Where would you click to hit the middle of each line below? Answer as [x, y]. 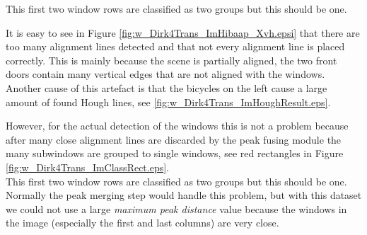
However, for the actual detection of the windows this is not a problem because [177, 126]
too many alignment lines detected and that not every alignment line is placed [175, 46]
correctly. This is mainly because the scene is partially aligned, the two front [171, 60]
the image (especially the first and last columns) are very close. [142, 223]
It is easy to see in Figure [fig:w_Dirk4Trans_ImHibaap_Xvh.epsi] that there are [183, 32]
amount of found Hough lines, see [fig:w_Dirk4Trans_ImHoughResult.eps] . [168, 102]
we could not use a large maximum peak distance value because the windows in [176, 208]
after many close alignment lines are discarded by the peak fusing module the [174, 139]
